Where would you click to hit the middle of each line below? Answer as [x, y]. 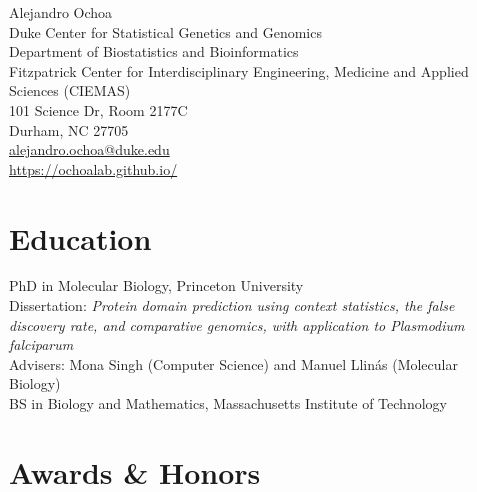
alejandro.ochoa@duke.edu [89, 149]
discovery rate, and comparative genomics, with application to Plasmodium [237, 324]
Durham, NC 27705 [69, 129]
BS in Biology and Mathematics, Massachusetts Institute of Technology [228, 403]
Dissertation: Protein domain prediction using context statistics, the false [232, 305]
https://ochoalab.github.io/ [93, 168]
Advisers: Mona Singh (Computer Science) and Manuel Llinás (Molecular [233, 363]
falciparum [41, 344]
